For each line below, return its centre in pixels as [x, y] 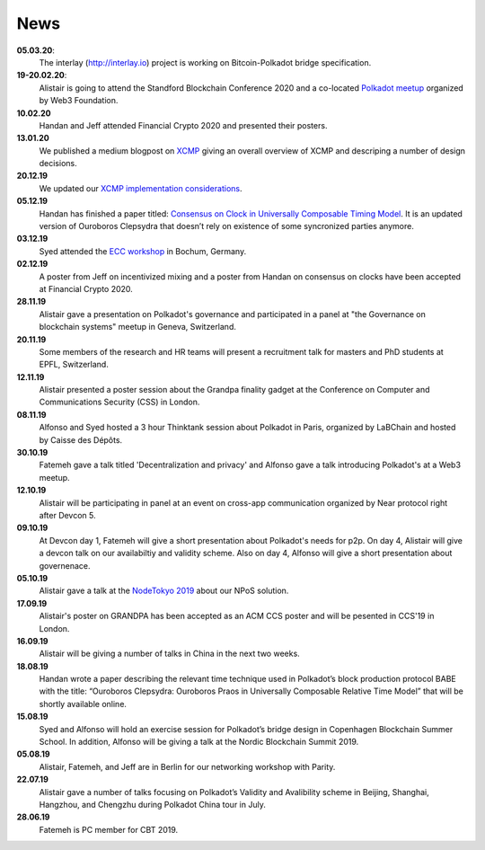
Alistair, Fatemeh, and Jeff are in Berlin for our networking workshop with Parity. [187, 766]
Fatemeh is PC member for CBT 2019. [109, 829]
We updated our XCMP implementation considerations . [141, 188]
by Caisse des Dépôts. [81, 439]
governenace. [65, 565]
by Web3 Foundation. [79, 101]
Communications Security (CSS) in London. [119, 402]
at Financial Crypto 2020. [86, 288]
